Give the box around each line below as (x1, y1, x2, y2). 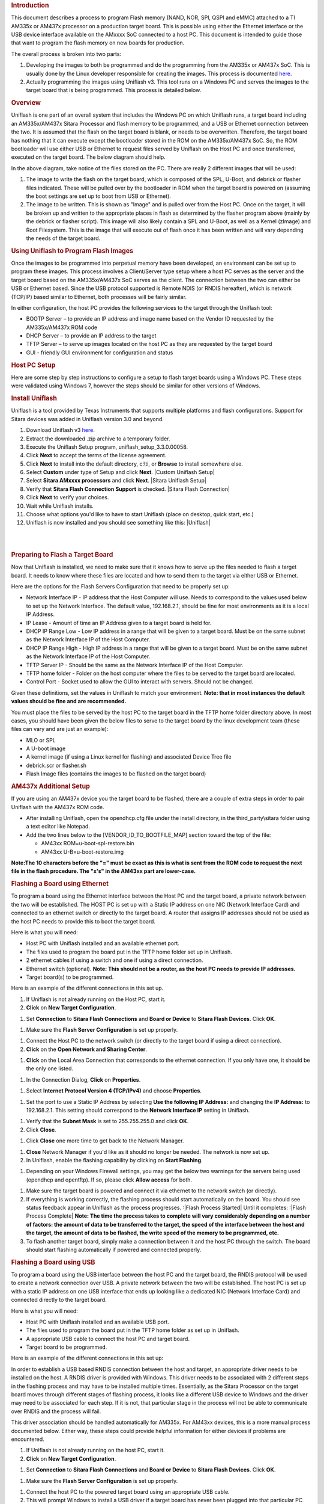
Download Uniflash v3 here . (26, 427, 95, 434)
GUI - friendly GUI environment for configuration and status (26, 349, 173, 356)
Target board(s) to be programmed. (26, 973, 114, 981)
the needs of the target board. (26, 235, 101, 242)
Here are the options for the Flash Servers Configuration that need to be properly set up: (11, 583, 230, 590)
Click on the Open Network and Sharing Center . (26, 1046, 147, 1053)
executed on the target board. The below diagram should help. (11, 153, 166, 161)
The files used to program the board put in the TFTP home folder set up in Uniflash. (26, 948, 232, 955)
